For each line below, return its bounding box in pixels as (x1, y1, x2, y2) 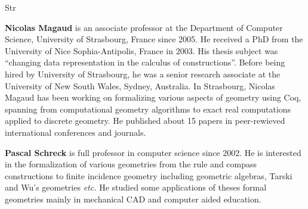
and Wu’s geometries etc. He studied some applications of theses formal (5, 181, 267, 194)
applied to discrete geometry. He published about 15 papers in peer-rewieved (5, 114, 285, 127)
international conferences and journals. (5, 126, 146, 138)
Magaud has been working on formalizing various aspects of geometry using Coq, (5, 91, 301, 104)
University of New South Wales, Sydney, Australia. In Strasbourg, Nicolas (5, 79, 275, 92)
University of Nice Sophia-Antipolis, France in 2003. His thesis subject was (5, 44, 278, 57)
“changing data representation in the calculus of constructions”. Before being (5, 56, 285, 68)
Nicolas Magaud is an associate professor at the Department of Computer (5, 21, 283, 33)
